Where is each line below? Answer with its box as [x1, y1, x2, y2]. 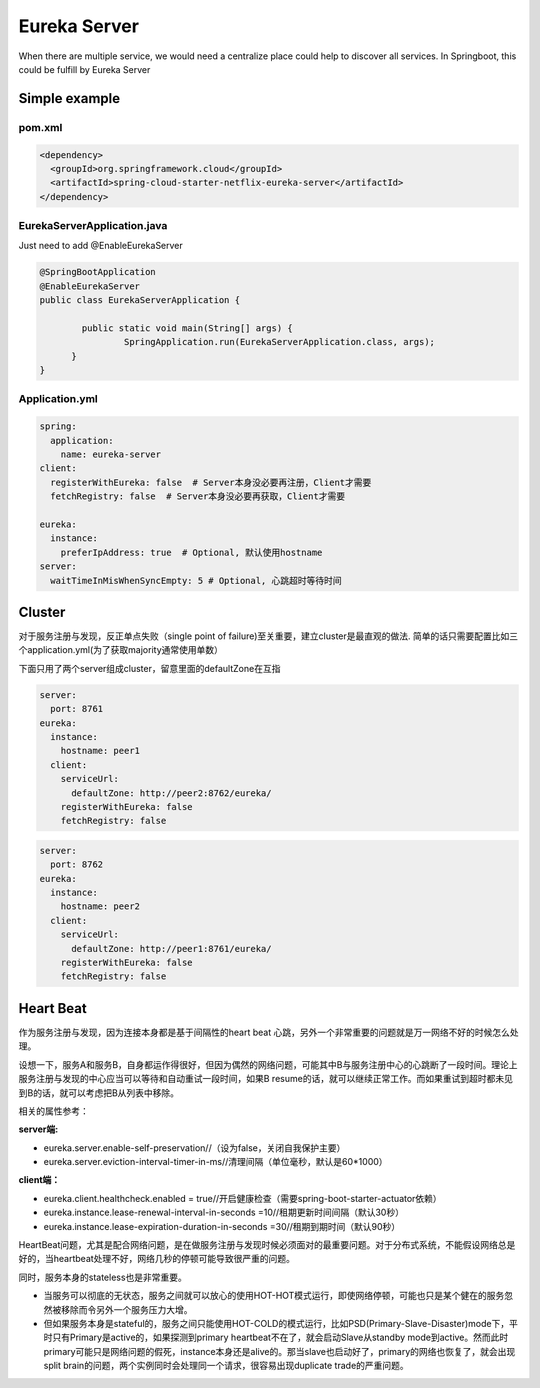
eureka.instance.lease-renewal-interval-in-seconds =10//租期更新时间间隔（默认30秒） [43, 1206, 405, 1219]
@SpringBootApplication [39, 266, 157, 278]
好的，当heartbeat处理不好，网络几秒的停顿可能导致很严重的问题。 [18, 1253, 295, 1265]
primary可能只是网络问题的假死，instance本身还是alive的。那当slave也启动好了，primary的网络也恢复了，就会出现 [43, 1345, 516, 1357]
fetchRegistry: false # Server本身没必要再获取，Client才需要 [50, 491, 345, 502]
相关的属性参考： [18, 1105, 89, 1117]
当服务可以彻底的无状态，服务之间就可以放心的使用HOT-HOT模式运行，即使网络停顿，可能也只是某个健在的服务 [43, 1290, 505, 1302]
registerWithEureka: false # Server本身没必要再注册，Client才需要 [50, 476, 372, 488]
